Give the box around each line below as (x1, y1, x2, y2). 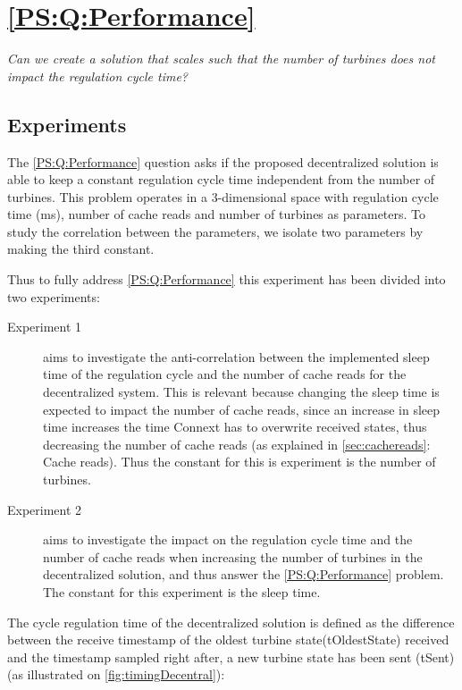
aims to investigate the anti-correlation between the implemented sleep (43, 347, 430, 366)
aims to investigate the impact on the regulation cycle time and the (43, 530, 413, 549)
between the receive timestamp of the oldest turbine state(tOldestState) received (7, 630, 449, 649)
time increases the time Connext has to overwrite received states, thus (43, 417, 427, 436)
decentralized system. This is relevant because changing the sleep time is (43, 383, 440, 401)
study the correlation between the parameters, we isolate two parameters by (7, 222, 424, 240)
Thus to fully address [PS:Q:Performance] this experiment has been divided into (7, 270, 446, 289)
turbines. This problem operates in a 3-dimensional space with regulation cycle (7, 187, 439, 206)
